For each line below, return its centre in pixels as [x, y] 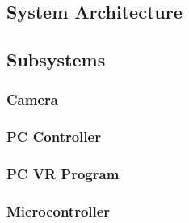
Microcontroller [59, 211]
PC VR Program [63, 174]
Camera [32, 99]
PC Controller [54, 137]
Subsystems [56, 60]
